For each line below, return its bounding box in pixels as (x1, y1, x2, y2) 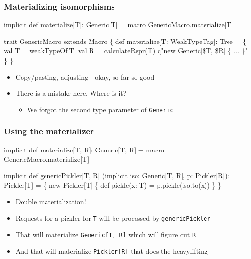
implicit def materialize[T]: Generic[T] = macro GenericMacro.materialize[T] (4, 20, 233, 30)
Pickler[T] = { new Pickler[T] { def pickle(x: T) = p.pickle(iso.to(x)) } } (4, 180, 222, 190)
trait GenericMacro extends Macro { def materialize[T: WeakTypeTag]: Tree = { (4, 36, 247, 46)
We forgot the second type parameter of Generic (27, 104, 174, 114)
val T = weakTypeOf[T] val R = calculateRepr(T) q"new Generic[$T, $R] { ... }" (4, 45, 248, 56)
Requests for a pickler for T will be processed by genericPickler (15, 213, 211, 223)
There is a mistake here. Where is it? (15, 88, 127, 98)
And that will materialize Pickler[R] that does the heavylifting (15, 245, 208, 256)
